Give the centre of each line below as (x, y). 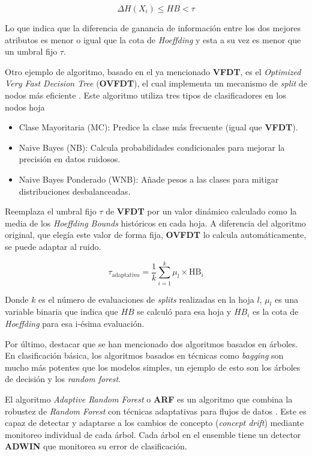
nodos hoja (25, 107)
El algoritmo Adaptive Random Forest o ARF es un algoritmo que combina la (149, 399)
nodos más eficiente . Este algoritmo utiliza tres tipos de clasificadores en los (145, 95)
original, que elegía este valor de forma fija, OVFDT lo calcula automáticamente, (156, 235)
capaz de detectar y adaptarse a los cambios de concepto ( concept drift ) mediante (154, 423)
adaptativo (126, 275)
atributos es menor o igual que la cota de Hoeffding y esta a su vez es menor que (153, 39)
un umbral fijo (31, 51)
